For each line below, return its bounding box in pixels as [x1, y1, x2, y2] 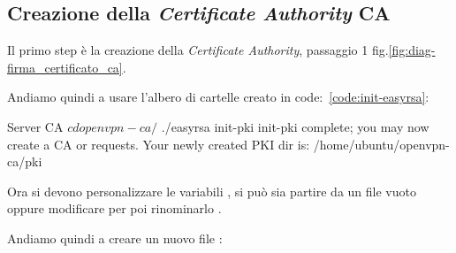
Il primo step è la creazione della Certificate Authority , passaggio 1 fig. [7, 41, 389, 59]
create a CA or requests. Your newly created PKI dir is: [7, 134, 310, 153]
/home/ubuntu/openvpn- [313, 134, 450, 153]
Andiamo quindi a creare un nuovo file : [7, 228, 223, 247]
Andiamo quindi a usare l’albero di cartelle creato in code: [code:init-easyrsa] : [7, 88, 429, 106]
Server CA [7, 117, 64, 135]
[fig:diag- [388, 41, 436, 59]
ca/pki [7, 152, 42, 171]
